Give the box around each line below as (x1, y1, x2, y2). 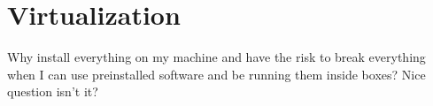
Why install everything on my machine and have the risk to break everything (7, 48, 426, 66)
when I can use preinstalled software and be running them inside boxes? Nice (7, 64, 426, 83)
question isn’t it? (7, 82, 98, 101)
